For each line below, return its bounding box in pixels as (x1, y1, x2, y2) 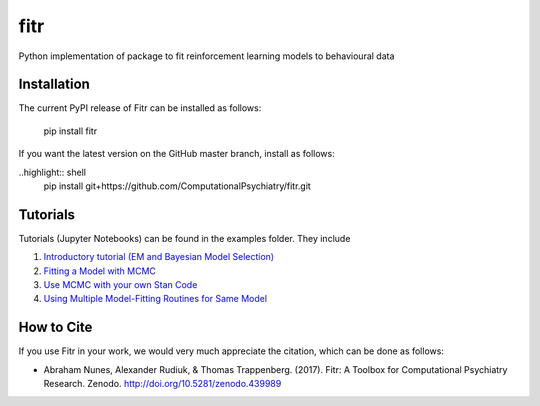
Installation (18, 76, 90, 93)
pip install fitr (43, 125, 98, 137)
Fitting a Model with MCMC (43, 265, 157, 277)
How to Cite (18, 319, 93, 336)
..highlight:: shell (18, 166, 87, 178)
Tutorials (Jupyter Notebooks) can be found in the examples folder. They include (18, 232, 351, 244)
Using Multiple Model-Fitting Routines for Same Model (43, 293, 268, 305)
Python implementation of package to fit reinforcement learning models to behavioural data (18, 50, 395, 62)
